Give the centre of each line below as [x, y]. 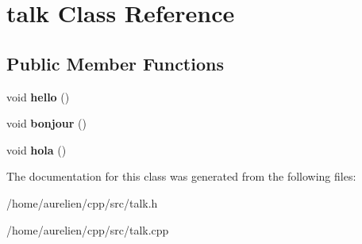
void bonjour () [46, 123]
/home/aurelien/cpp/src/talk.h [82, 202]
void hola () [37, 149]
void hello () [38, 96]
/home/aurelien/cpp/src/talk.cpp [88, 229]
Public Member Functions [115, 63]
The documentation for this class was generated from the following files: [181, 176]
